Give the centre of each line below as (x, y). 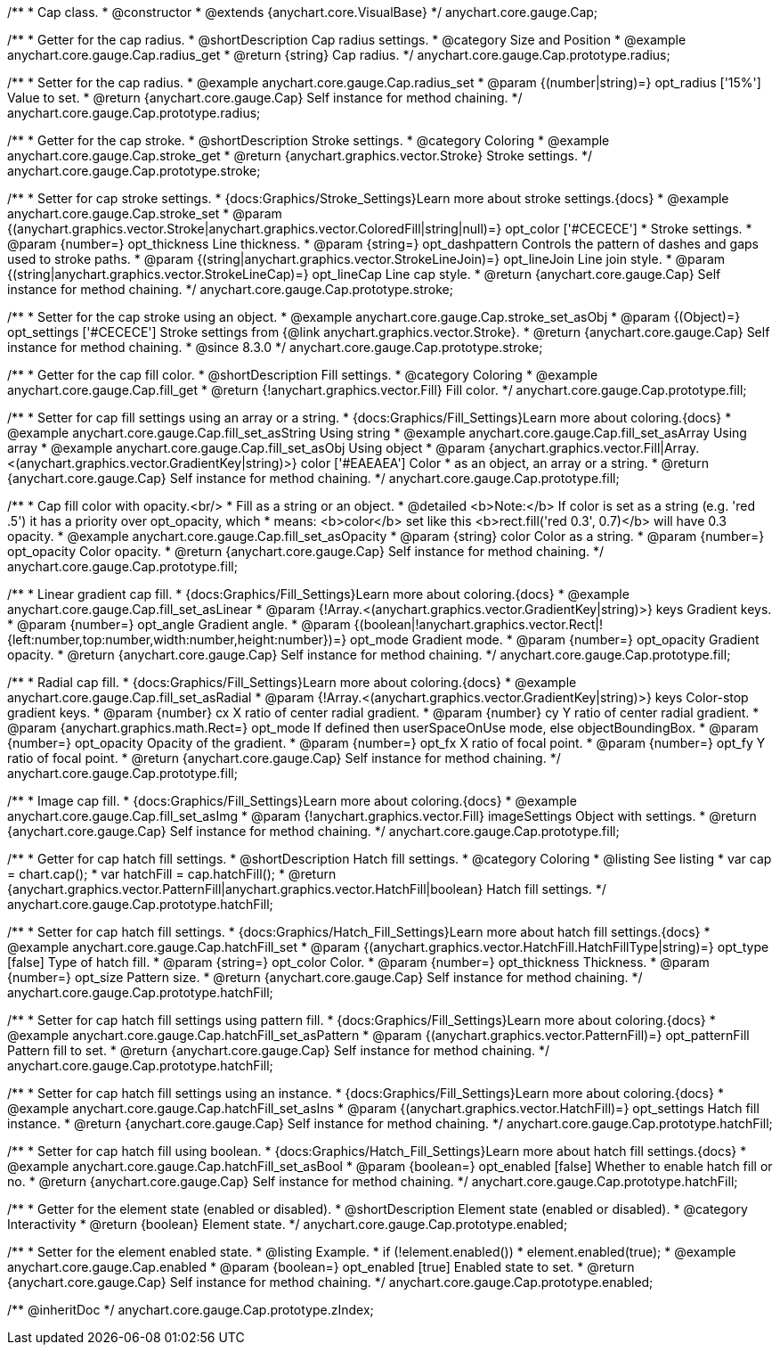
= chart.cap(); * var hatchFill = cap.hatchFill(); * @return (172, 874)
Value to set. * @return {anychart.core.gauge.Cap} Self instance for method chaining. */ (265, 98)
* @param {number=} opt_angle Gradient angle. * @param (179, 624)
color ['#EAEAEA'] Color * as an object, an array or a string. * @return (504, 463)
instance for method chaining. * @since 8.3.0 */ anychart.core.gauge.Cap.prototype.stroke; (275, 347)
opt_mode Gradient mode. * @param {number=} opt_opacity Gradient (555, 639)
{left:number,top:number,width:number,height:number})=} (177, 639)
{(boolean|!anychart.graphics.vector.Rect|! (478, 624)
